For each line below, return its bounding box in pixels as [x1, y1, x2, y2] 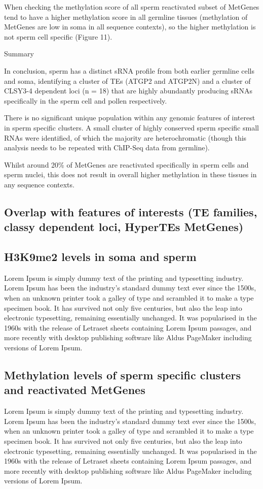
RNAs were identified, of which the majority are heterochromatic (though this [4, 132, 247, 143]
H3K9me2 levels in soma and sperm [4, 249, 197, 265]
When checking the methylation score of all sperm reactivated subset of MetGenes [4, 2, 259, 12]
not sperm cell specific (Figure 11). [4, 31, 112, 42]
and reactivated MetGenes [4, 382, 145, 398]
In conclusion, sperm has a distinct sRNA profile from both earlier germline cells [4, 65, 254, 76]
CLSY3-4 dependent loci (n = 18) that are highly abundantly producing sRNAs [4, 85, 252, 96]
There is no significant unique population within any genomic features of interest [4, 112, 255, 123]
